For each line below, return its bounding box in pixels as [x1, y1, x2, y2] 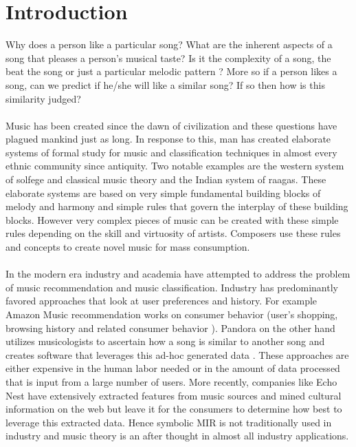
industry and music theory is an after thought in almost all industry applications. [5, 428, 349, 443]
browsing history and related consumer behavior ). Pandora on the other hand [5, 320, 335, 335]
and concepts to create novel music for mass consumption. [5, 240, 250, 254]
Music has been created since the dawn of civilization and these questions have [5, 118, 337, 132]
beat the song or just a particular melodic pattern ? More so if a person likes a [5, 64, 337, 79]
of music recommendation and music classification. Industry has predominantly [5, 280, 338, 294]
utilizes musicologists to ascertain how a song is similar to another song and [5, 334, 325, 349]
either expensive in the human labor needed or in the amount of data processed [5, 361, 340, 375]
